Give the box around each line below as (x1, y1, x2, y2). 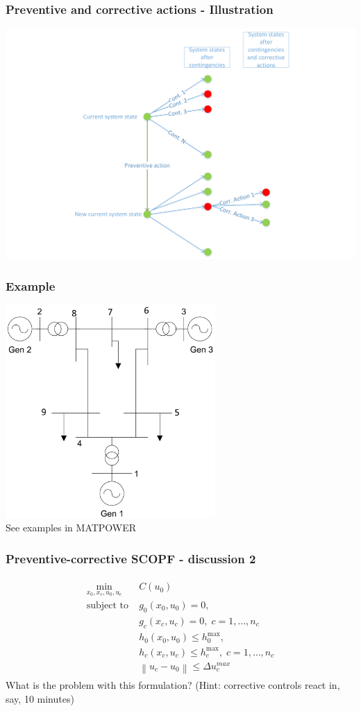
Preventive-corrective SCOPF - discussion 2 (6, 549, 256, 567)
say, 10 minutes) (6, 691, 74, 705)
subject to (86, 600, 129, 610)
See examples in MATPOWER (6, 520, 137, 535)
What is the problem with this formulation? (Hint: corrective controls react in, (6, 678, 340, 692)
